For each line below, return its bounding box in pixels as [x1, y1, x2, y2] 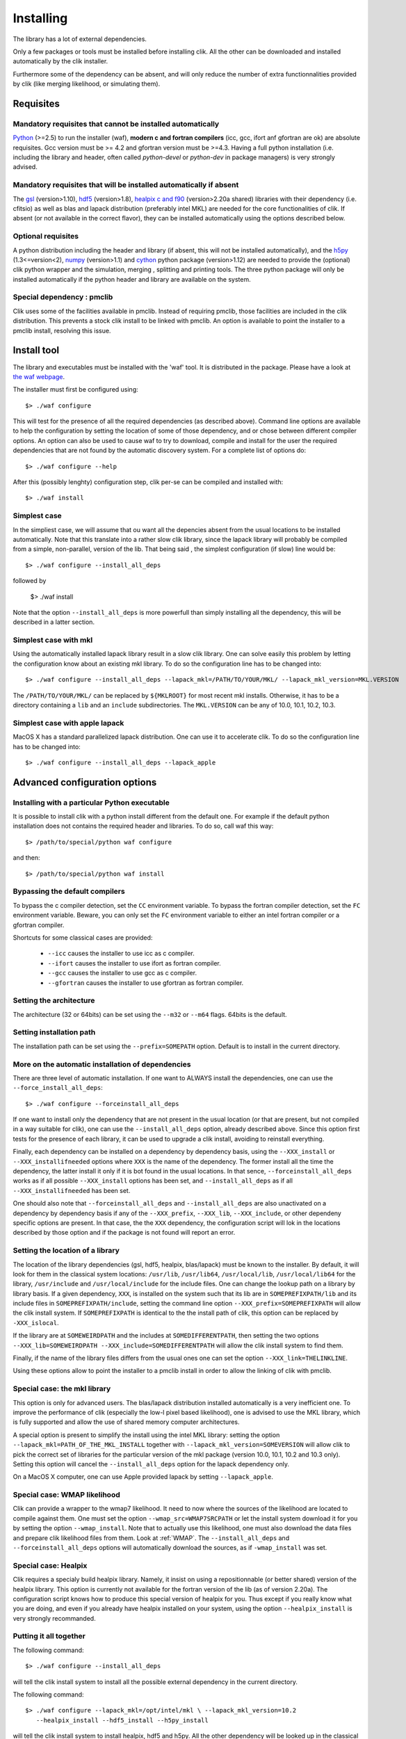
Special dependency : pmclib [13, 292, 113, 302]
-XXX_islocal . [13, 1318, 59, 1327]
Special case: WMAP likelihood [13, 1490, 121, 1500]
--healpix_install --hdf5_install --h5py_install [35, 1716, 209, 1724]
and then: [13, 854, 40, 862]
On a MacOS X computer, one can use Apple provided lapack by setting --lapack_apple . [13, 1473, 274, 1481]
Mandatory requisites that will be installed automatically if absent [13, 180, 239, 190]
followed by [13, 577, 47, 585]
